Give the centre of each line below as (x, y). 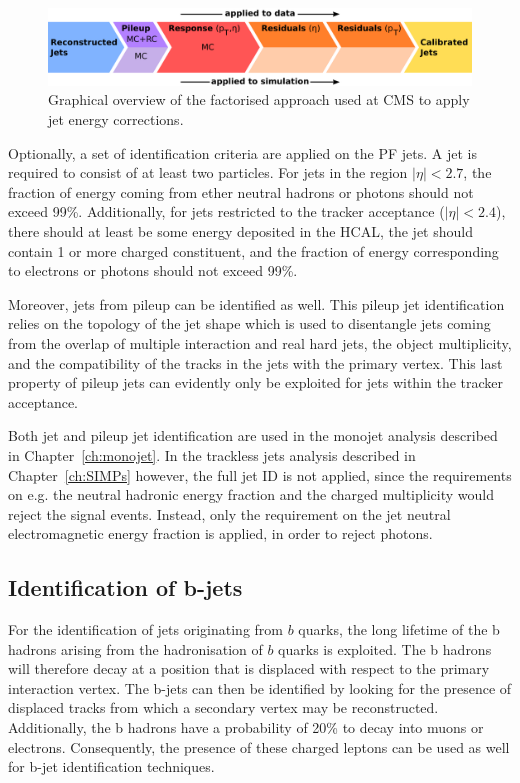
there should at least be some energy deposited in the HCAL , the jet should (240, 231)
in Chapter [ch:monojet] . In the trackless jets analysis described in (212, 454)
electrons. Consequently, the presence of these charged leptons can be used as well (259, 746)
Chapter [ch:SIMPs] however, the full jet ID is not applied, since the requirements (260, 474)
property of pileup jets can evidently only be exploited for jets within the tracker (256, 382)
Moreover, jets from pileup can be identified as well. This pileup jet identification (256, 303)
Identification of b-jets (125, 587)
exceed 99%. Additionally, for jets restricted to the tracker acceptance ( (226, 211)
